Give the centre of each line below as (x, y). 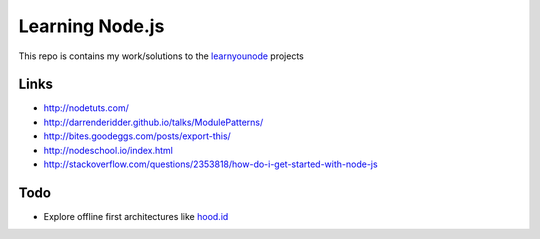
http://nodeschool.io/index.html (108, 150)
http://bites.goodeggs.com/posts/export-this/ (137, 136)
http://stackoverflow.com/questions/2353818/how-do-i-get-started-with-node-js (211, 164)
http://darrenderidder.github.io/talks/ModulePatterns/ (153, 122)
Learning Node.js (91, 26)
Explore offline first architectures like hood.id (136, 216)
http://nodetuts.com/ (86, 108)
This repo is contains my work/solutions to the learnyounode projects (161, 56)
